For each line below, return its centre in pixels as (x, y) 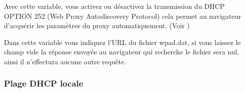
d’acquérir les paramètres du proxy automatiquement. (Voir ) (97, 25)
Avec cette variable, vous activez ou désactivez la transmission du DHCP (114, 6)
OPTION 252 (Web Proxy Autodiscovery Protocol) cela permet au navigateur (123, 16)
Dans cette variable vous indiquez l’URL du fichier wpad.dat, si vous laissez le (122, 42)
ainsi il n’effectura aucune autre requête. (65, 61)
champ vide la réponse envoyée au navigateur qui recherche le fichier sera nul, (122, 52)
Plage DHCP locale (44, 83)
